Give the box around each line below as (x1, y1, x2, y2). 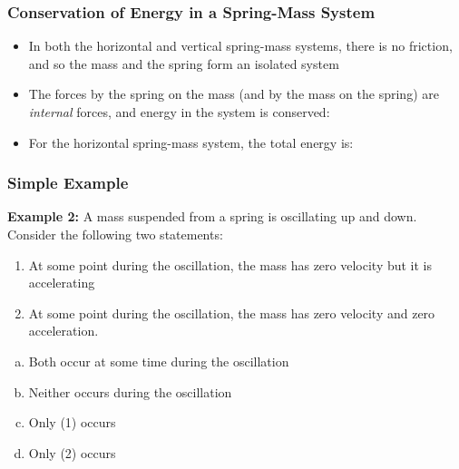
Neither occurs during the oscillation (28, 382, 232, 401)
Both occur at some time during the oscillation (28, 351, 289, 370)
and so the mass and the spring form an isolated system (28, 54, 339, 73)
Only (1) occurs (28, 413, 116, 432)
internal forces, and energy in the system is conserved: (28, 103, 330, 121)
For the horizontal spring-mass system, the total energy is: (28, 132, 354, 151)
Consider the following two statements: (7, 225, 223, 243)
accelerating (28, 273, 95, 292)
